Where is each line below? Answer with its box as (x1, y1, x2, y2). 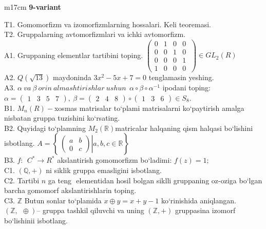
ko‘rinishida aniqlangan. (161, 195, 236, 205)
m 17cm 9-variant (4, 2, 61, 12)
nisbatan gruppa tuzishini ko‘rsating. (4, 112, 120, 123)
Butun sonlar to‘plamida (24, 195, 102, 205)
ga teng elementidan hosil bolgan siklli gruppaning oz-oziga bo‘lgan (48, 175, 262, 185)
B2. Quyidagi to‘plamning (4, 122, 86, 133)
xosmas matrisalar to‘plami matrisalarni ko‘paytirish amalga (54, 102, 244, 113)
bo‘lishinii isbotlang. (4, 215, 68, 225)
